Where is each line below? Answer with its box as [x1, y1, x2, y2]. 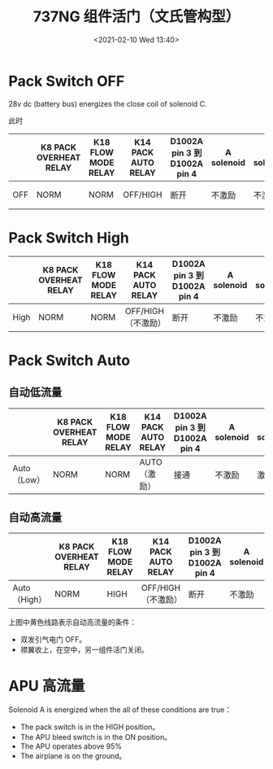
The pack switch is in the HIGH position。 [19, 722, 160, 732]
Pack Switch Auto [8, 351, 131, 369]
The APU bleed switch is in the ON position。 [19, 732, 172, 742]
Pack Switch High [8, 229, 130, 247]
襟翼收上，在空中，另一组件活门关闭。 [19, 644, 149, 655]
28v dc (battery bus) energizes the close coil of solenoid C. [8, 98, 207, 108]
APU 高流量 [8, 676, 85, 695]
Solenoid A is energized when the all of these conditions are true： [8, 705, 232, 714]
